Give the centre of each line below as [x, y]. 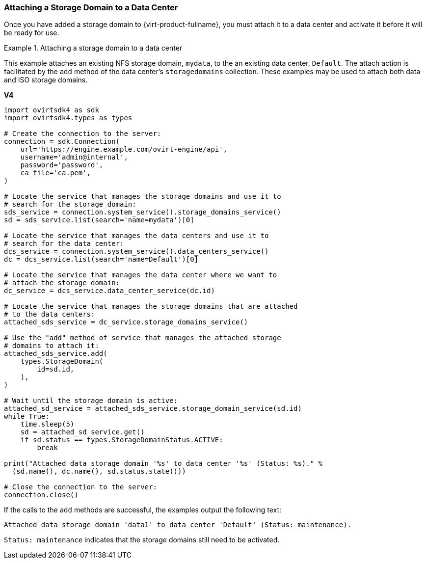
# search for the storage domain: [70, 204]
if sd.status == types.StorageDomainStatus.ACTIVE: [122, 440]
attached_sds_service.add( [56, 354]
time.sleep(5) [47, 424]
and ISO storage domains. [46, 80]
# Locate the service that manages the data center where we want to [141, 275]
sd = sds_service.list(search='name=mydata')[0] [99, 220]
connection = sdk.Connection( [62, 142]
